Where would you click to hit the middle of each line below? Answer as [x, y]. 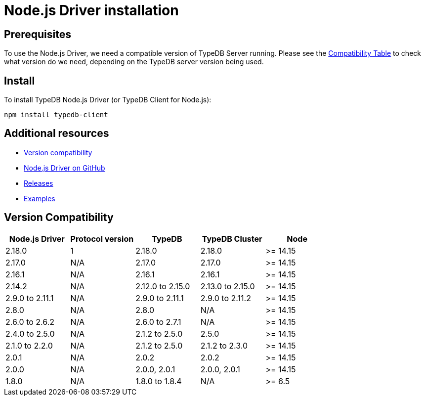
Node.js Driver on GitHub [64, 168]
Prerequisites [38, 34]
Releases [39, 183]
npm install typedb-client [56, 115]
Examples [40, 198]
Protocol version [102, 239]
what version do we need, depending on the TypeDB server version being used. [134, 62]
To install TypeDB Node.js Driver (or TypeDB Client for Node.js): [108, 100]
